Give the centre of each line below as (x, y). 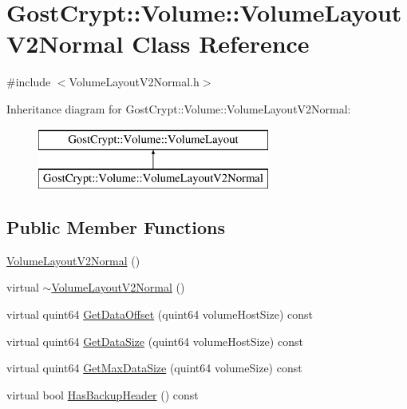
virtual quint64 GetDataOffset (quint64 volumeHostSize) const (160, 314)
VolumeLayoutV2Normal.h (134, 82)
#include (29, 82)
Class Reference (221, 44)
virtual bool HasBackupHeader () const (103, 394)
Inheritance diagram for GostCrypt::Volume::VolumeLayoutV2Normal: (179, 108)
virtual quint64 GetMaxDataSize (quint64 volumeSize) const (154, 368)
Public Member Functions (116, 227)
